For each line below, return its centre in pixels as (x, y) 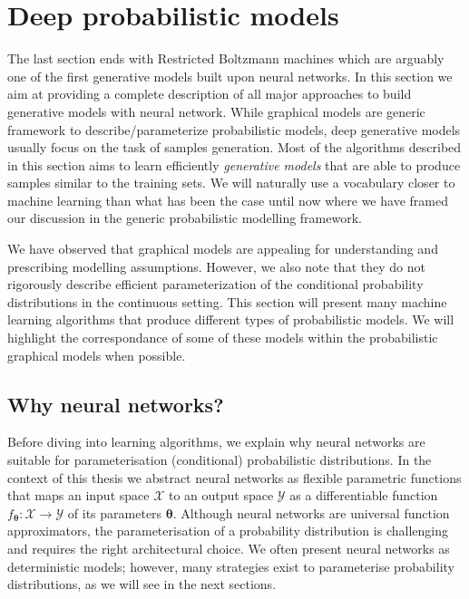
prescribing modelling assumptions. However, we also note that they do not (216, 266)
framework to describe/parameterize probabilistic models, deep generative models (234, 129)
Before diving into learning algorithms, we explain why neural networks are (216, 442)
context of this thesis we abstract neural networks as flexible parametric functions (234, 477)
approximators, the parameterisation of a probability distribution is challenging (228, 531)
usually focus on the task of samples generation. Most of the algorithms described (234, 147)
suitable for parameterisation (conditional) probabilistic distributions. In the (220, 460)
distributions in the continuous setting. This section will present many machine (227, 301)
